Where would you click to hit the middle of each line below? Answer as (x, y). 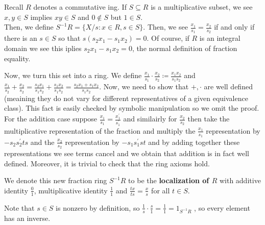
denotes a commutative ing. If (80, 7)
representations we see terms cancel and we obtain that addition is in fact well (127, 153)
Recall (14, 7)
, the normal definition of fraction (185, 48)
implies (41, 17)
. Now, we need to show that (144, 86)
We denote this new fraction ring (56, 180)
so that (69, 38)
